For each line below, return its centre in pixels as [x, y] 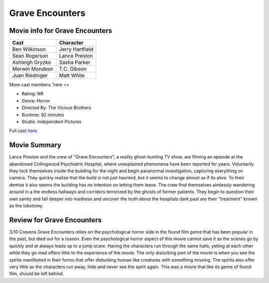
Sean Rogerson [30, 56]
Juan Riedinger [30, 76]
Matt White [72, 76]
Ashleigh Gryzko [32, 62]
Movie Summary [35, 145]
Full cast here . [24, 131]
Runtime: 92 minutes [43, 115]
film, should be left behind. [37, 274]
